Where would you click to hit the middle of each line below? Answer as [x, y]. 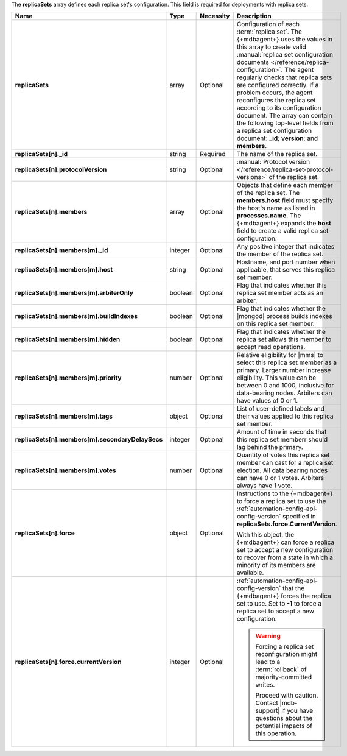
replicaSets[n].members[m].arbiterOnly [74, 293]
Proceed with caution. [287, 696]
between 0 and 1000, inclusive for [285, 386]
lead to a [268, 662]
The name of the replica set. [277, 154]
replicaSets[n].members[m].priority [68, 378]
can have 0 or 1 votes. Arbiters [280, 478]
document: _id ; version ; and [277, 138]
